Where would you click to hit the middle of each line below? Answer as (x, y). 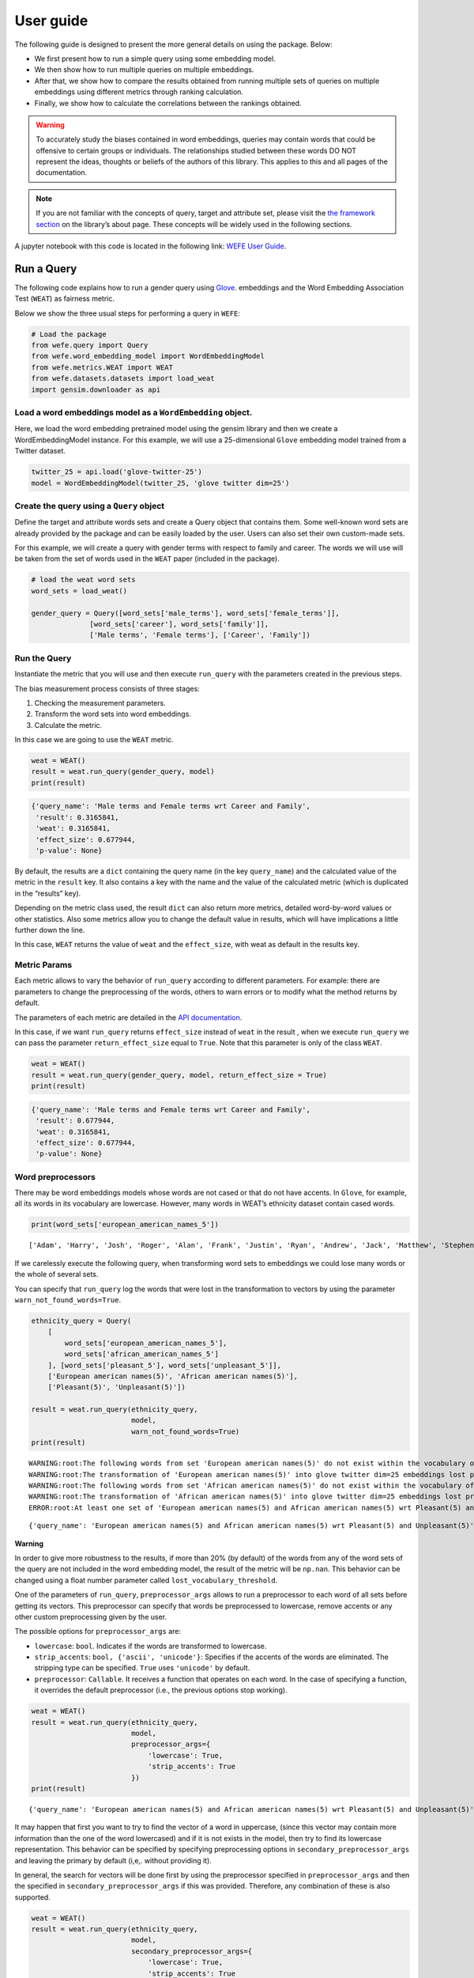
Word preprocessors (55, 1177)
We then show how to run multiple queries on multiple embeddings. (144, 70)
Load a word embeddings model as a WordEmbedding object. (134, 413)
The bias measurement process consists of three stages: (107, 688)
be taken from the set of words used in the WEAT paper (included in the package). (147, 559)
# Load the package (69, 334)
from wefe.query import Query (90, 345)
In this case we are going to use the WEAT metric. (94, 740)
